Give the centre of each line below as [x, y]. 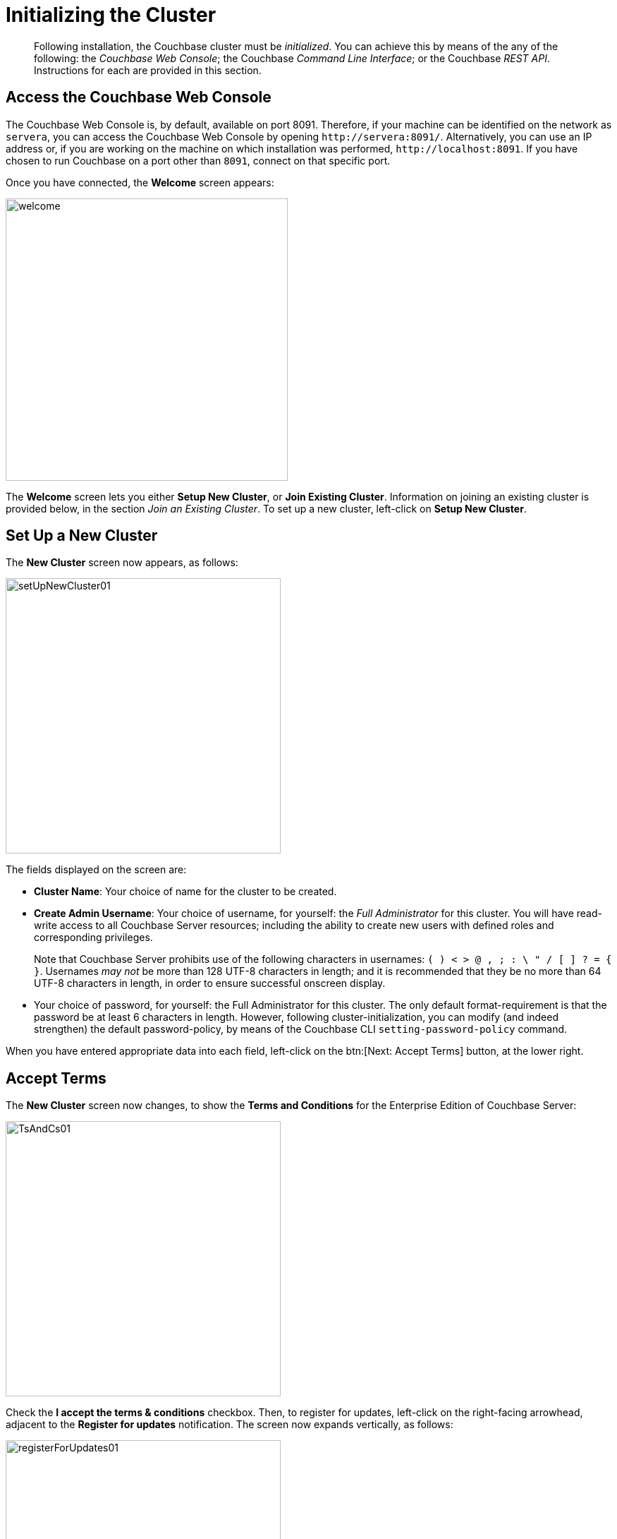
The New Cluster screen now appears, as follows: [122, 563]
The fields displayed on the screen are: [96, 870]
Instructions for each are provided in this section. [148, 70]
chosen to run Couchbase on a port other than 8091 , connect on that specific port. [198, 160]
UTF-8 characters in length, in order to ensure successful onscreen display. [210, 983]
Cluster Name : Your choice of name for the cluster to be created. [185, 892]
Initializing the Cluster [111, 15]
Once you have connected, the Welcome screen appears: [140, 182]
